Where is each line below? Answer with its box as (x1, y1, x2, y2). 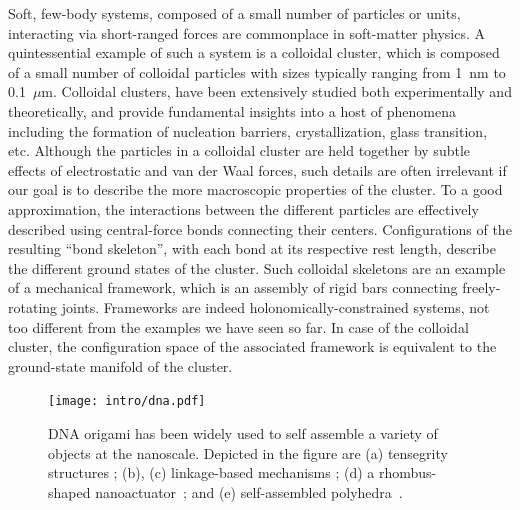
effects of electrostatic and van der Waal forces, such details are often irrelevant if (8, 159, 507, 180)
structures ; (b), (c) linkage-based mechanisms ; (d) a (48, 462, 375, 483)
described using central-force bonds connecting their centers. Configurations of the (8, 218, 512, 239)
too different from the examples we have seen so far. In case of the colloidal (8, 316, 469, 337)
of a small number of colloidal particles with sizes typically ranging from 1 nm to (8, 61, 506, 82)
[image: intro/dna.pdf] (48, 394, 206, 409)
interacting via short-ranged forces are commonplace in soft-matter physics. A (8, 22, 485, 43)
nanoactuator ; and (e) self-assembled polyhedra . (95, 481, 403, 502)
